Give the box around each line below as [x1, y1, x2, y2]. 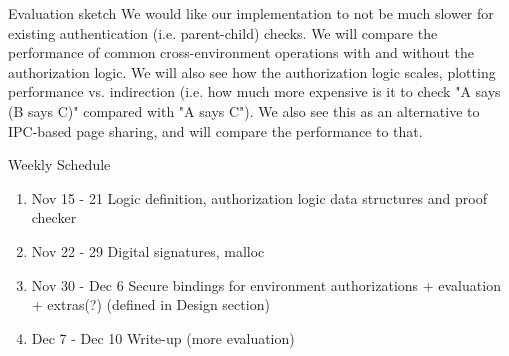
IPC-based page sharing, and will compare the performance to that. [8, 120, 423, 141]
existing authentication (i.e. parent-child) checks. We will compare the [8, 22, 438, 43]
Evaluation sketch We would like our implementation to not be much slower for [8, 3, 494, 23]
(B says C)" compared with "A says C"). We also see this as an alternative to [8, 100, 480, 121]
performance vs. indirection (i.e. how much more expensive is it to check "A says [8, 81, 501, 102]
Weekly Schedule [8, 154, 111, 175]
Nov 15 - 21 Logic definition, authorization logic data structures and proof [31, 187, 487, 208]
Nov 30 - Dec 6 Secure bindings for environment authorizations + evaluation [31, 274, 501, 295]
